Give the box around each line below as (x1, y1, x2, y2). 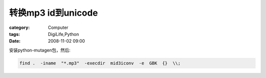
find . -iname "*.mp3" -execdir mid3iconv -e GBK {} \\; (19, 60, 181, 66)
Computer (48, 25, 68, 30)
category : (9, 25, 30, 30)
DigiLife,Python (48, 31, 79, 37)
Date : (9, 38, 21, 44)
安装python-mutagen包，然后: (9, 47, 71, 53)
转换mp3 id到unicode (9, 7, 98, 18)
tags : (9, 31, 20, 37)
